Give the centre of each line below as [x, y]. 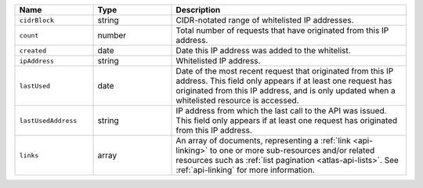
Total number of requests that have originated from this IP [282, 30]
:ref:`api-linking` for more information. [245, 170]
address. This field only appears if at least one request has [284, 81]
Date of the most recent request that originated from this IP [285, 71]
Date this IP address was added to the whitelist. [264, 51]
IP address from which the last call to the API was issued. [281, 111]
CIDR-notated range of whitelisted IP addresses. [265, 20]
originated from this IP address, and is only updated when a [286, 90]
